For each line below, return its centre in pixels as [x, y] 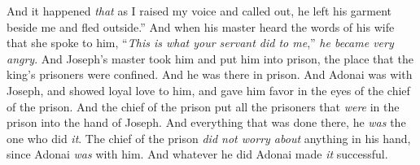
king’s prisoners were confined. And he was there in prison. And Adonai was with [210, 74]
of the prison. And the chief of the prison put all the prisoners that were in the [203, 106]
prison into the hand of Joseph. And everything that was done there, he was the [206, 122]
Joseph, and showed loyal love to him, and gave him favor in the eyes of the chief [208, 90]
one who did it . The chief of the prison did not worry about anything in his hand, [209, 138]
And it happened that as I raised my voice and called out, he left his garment [199, 11]
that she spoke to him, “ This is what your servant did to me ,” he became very [200, 43]
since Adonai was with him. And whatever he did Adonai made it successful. [197, 154]
